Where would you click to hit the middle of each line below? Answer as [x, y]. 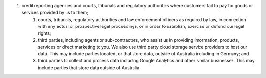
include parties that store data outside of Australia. [89, 67]
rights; [45, 33]
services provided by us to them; [55, 13]
